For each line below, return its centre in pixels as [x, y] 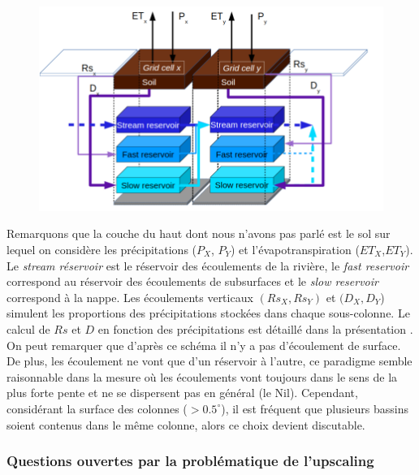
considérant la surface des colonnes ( [97, 408]
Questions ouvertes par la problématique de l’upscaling [190, 461]
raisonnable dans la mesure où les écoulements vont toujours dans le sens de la [202, 376]
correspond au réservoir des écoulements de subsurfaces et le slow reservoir [192, 281]
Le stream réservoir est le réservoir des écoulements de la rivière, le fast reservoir [208, 265]
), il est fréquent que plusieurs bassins [315, 408]
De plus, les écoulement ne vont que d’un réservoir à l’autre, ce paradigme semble [209, 361]
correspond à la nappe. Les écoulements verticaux [130, 297]
